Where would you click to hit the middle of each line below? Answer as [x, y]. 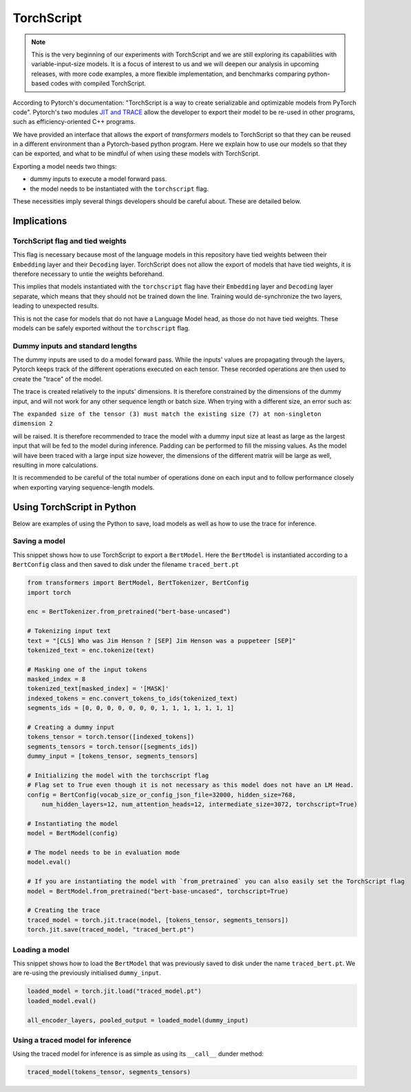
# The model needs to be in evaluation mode [104, 853]
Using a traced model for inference [72, 1040]
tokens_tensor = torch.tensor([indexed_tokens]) [111, 737]
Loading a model [41, 949]
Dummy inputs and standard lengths [75, 346]
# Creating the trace [64, 910]
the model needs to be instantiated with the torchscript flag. [119, 189]
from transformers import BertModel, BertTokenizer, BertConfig [138, 583]
